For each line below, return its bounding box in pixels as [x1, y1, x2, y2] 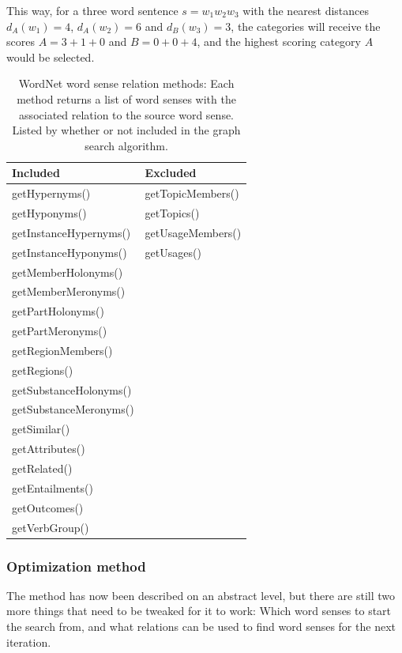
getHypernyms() [12, 185, 91, 202]
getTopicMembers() [145, 185, 239, 202]
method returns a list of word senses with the [17, 90, 236, 107]
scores [6, 33, 35, 50]
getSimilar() [12, 421, 70, 437]
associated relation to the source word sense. [19, 106, 235, 123]
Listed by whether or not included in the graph [12, 122, 241, 138]
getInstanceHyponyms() [12, 243, 127, 260]
